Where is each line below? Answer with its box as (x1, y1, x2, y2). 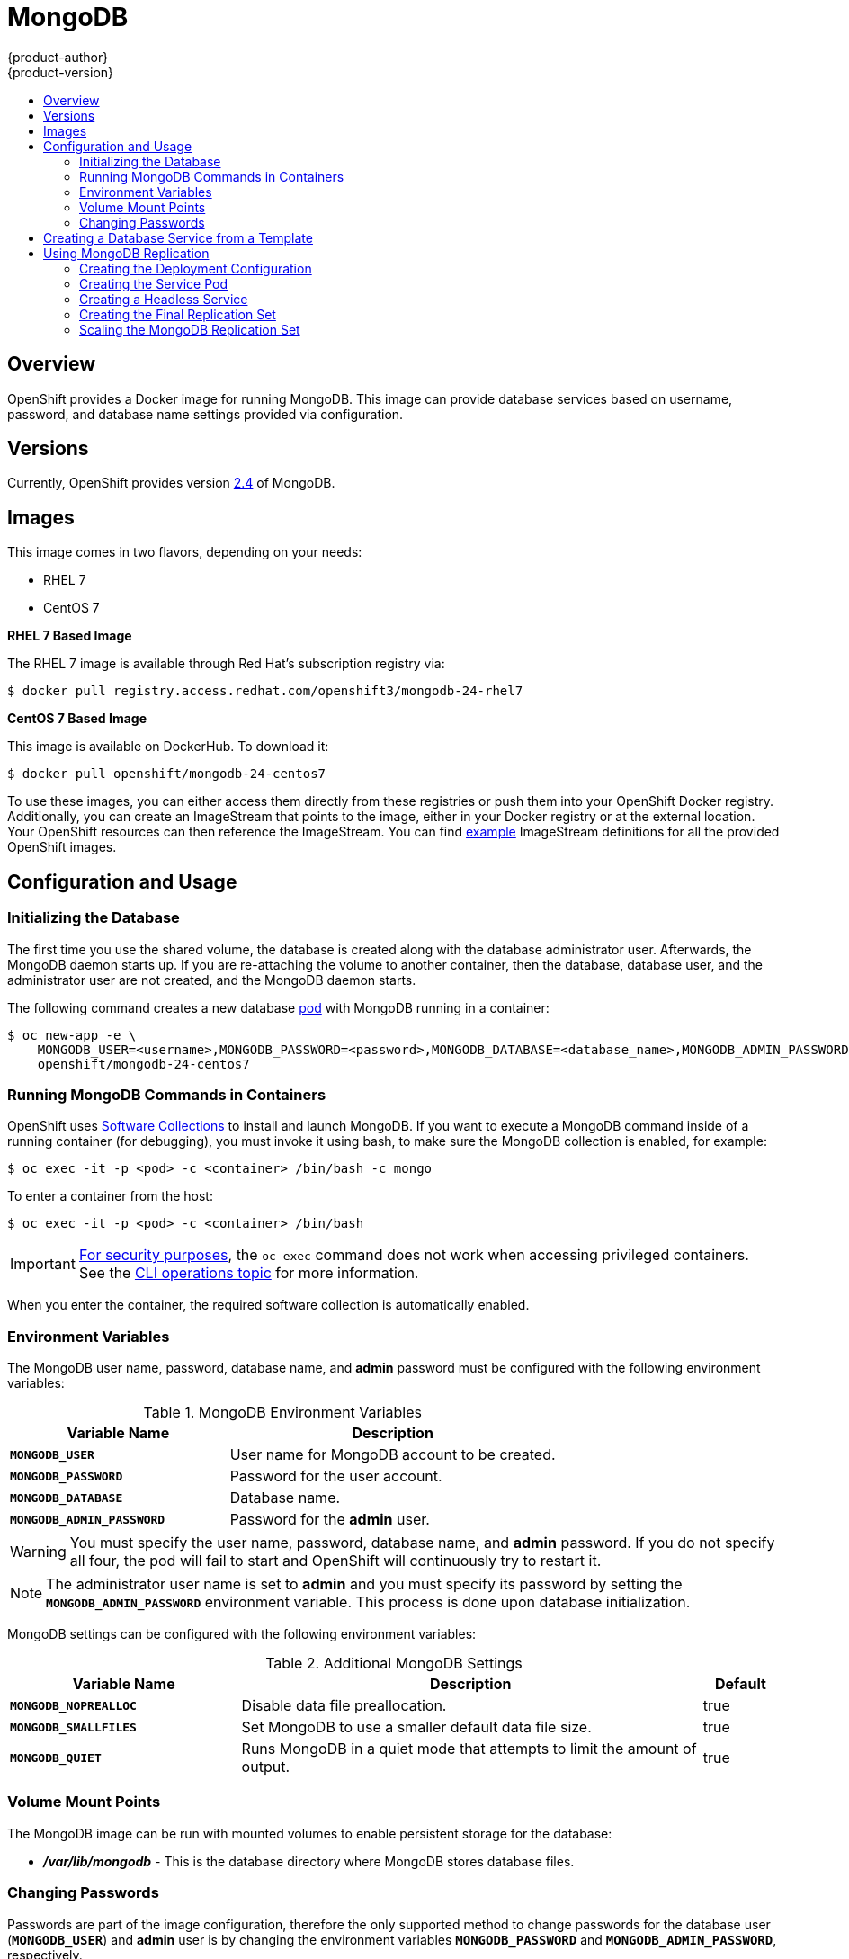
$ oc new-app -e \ (7, 1027, 137, 1042)
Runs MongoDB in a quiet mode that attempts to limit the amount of (241, 1740, 697, 1758)
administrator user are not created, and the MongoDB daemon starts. (7, 971, 416, 988)
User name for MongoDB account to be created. (229, 1445, 556, 1463)
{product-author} (7, 49, 109, 65)
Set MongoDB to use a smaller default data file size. (241, 1718, 592, 1736)
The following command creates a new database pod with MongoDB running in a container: (7, 999, 550, 1015)
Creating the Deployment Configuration (79, 260, 312, 276)
